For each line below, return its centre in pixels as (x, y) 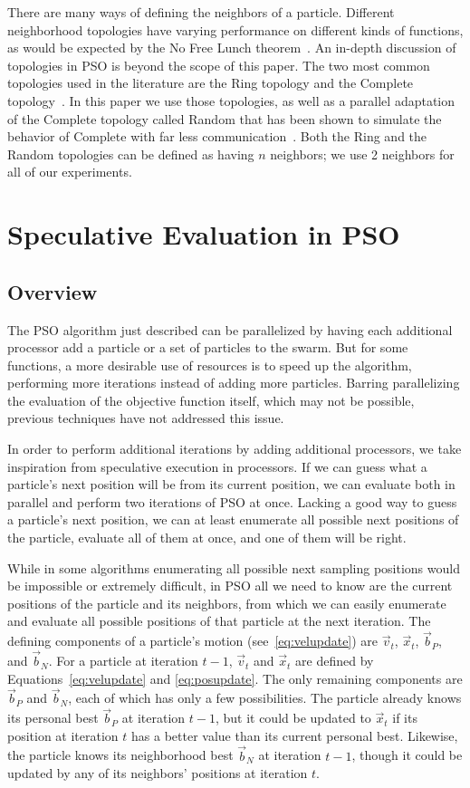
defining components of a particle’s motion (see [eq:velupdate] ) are (193, 641)
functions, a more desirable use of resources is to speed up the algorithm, (210, 365)
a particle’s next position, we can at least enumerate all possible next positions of (233, 519)
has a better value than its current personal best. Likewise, (295, 735)
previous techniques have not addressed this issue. (146, 418)
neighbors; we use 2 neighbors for (362, 154)
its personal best (53, 718)
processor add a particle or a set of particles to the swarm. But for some (208, 347)
